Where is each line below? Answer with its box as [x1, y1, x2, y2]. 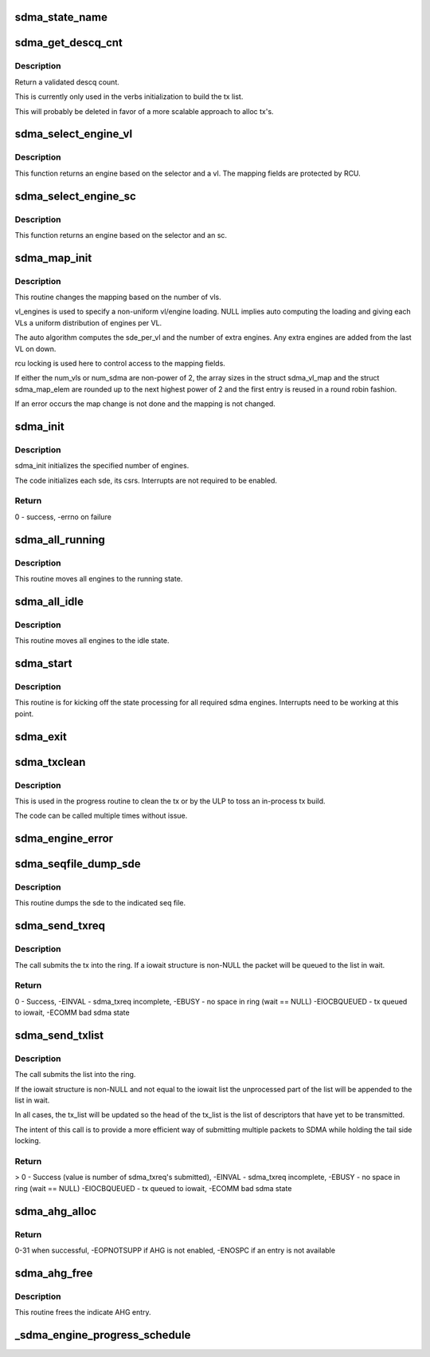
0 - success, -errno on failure [14, 511, 111, 522]
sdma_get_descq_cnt [14, 36, 123, 49]
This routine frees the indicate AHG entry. [14, 1308, 151, 1317]
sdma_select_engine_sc [14, 189, 137, 203]
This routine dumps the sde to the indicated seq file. [14, 898, 186, 908]
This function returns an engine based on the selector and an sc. [14, 230, 227, 239]
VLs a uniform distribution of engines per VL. [14, 318, 162, 327]
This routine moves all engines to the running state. [14, 574, 183, 583]
